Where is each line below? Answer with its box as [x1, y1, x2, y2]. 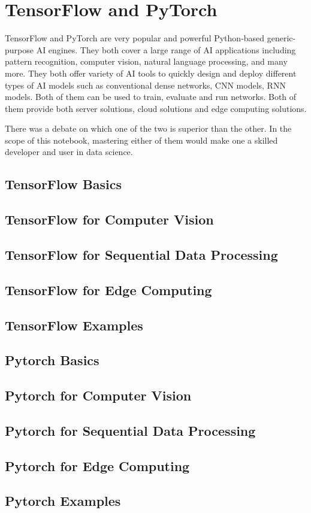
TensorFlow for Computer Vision [5, 210, 214, 229]
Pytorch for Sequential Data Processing [5, 421, 256, 439]
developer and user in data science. [5, 145, 133, 158]
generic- [267, 32, 296, 44]
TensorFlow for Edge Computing [5, 280, 212, 299]
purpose [5, 43, 34, 56]
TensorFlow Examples [5, 315, 143, 334]
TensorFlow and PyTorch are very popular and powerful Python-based [5, 32, 265, 44]
